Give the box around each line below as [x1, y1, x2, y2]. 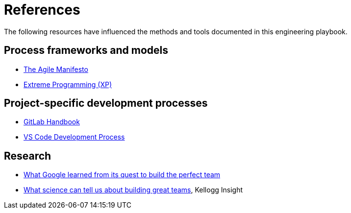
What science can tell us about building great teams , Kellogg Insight [24, 186, 243, 194]
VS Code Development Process [24, 133, 125, 142]
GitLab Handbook [24, 118, 80, 126]
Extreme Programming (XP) [24, 80, 112, 89]
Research [4, 149, 51, 162]
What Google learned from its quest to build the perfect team [24, 170, 221, 179]
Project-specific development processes [4, 97, 208, 110]
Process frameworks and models [4, 44, 169, 57]
